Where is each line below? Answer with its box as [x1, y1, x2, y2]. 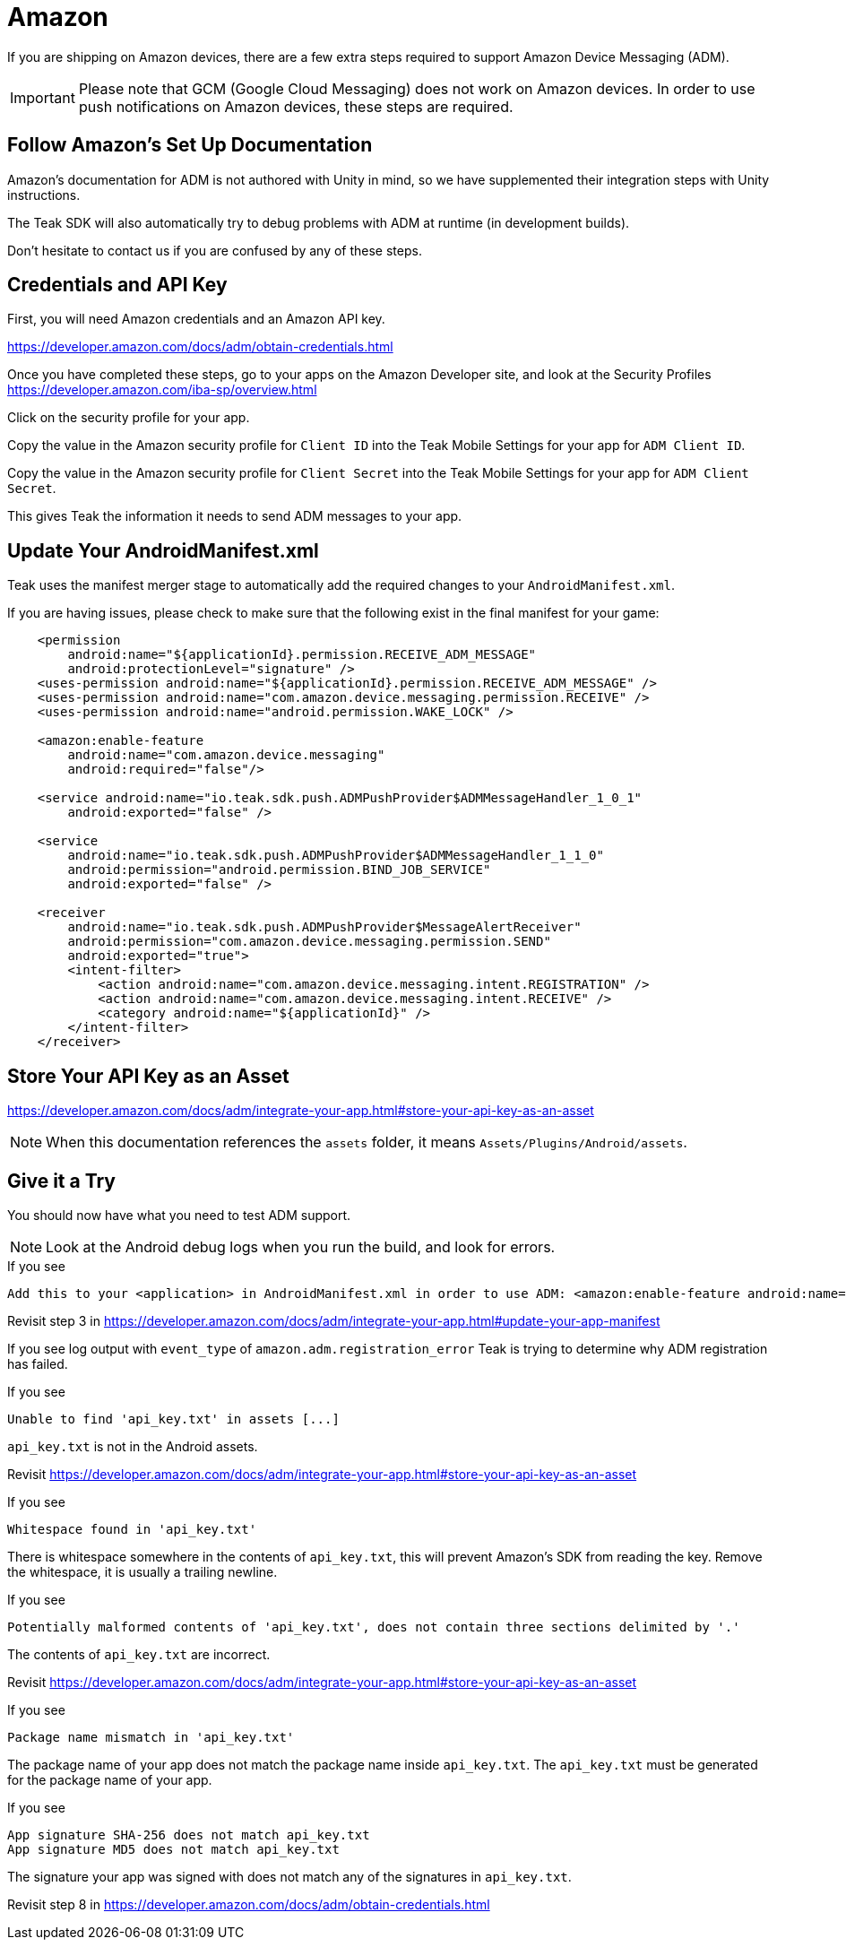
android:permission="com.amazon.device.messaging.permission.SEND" [67, 934, 551, 949]
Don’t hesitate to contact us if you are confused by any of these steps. [7, 242, 422, 258]
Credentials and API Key [7, 273, 228, 297]
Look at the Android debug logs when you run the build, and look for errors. [46, 1237, 556, 1256]
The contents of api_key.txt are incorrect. [7, 1646, 271, 1662]
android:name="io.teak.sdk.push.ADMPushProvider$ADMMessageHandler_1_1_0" [67, 848, 604, 863]
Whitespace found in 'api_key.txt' [7, 1521, 257, 1536]
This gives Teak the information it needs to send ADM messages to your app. [7, 508, 462, 524]
